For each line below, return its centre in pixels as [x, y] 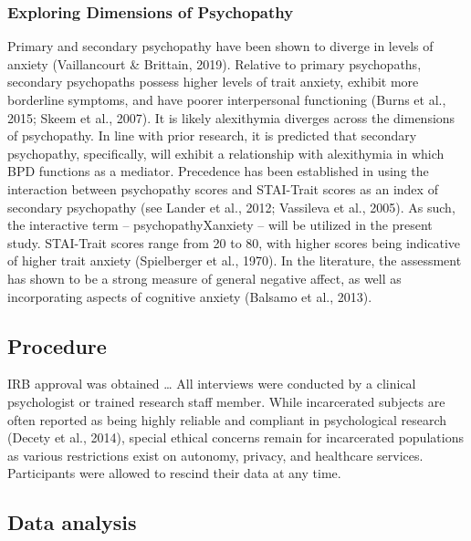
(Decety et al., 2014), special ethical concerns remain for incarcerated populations [235, 437]
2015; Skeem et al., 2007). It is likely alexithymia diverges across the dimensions [231, 117]
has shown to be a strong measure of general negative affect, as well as [204, 278]
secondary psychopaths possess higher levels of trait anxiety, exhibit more [213, 82]
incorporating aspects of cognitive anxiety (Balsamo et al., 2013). [190, 296]
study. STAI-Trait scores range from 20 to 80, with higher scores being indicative [234, 242]
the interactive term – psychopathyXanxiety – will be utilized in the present [220, 225]
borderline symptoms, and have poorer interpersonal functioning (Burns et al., [227, 99]
